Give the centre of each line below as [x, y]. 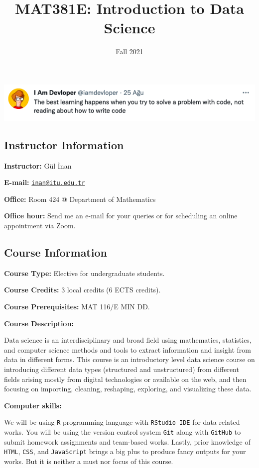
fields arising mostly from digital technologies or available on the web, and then [125, 379]
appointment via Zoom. [40, 225]
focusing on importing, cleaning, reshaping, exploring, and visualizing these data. [128, 389]
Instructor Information [64, 144]
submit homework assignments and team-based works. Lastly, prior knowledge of [127, 441]
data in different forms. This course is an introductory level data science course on [129, 359]
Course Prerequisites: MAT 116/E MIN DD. [77, 306]
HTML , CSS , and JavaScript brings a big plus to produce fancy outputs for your [125, 451]
